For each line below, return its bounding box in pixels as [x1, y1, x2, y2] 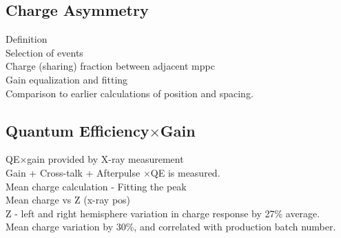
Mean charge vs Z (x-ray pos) [6, 192, 131, 207]
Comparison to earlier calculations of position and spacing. [6, 86, 254, 100]
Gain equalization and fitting [6, 72, 128, 86]
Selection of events [6, 45, 83, 59]
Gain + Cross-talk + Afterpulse [6, 165, 141, 179]
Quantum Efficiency [6, 119, 149, 141]
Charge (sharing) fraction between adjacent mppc [6, 59, 215, 73]
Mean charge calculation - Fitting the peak [6, 179, 187, 193]
